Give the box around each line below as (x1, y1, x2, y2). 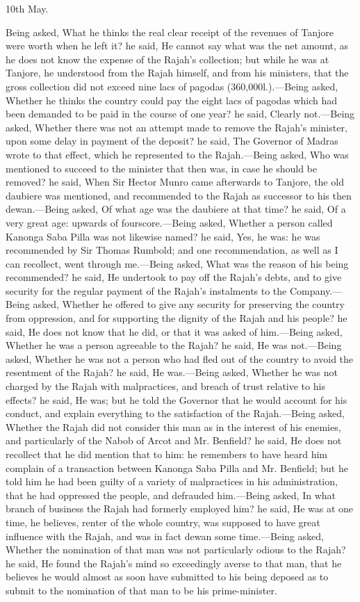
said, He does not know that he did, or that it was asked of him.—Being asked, (6, 324, 343, 339)
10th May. (6, 1, 49, 15)
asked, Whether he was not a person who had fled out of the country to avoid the (6, 351, 354, 366)
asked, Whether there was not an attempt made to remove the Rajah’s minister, (6, 120, 347, 134)
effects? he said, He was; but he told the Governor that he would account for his (6, 392, 347, 407)
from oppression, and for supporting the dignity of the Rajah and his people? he (6, 311, 347, 325)
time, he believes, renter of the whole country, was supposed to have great (6, 514, 320, 529)
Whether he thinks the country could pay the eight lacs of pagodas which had (6, 92, 338, 107)
